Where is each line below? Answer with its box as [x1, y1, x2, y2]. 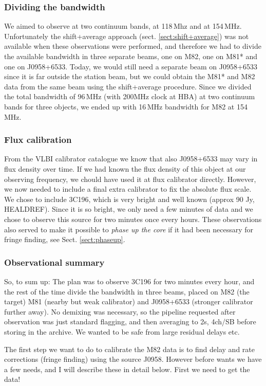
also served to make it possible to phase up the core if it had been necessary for [4, 224, 254, 234]
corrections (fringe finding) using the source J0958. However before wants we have [4, 354, 262, 364]
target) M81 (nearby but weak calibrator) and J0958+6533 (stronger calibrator [4, 296, 253, 307]
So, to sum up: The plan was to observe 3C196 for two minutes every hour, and [4, 275, 255, 286]
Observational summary [4, 255, 105, 268]
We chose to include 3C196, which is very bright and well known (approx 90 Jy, [4, 193, 255, 204]
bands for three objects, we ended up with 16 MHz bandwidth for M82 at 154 [4, 101, 248, 112]
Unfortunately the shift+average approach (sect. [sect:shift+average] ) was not [4, 30, 249, 41]
